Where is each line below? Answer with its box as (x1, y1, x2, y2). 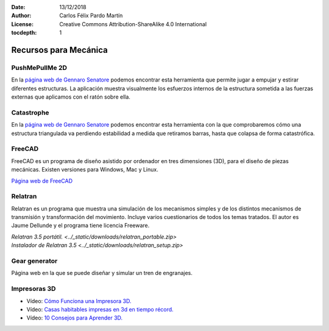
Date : (11, 4, 26, 10)
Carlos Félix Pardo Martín (59, 12, 123, 19)
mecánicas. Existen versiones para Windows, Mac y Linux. (11, 166, 158, 173)
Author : (11, 12, 32, 19)
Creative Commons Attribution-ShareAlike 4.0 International (59, 20, 207, 27)
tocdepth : (11, 29, 37, 37)
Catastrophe (11, 108, 49, 117)
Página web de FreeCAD (11, 177, 73, 184)
